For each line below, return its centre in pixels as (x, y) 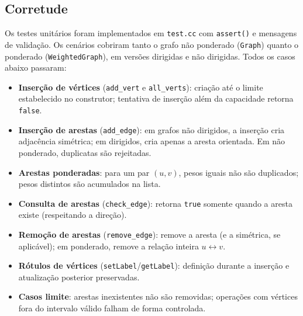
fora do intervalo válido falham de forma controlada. (112, 308)
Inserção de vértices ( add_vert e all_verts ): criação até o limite (141, 87)
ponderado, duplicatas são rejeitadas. (85, 152)
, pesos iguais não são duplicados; (239, 172)
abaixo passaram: (36, 67)
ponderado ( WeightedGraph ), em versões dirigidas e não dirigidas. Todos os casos (150, 56)
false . (30, 110)
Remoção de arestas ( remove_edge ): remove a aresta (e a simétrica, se (149, 234)
